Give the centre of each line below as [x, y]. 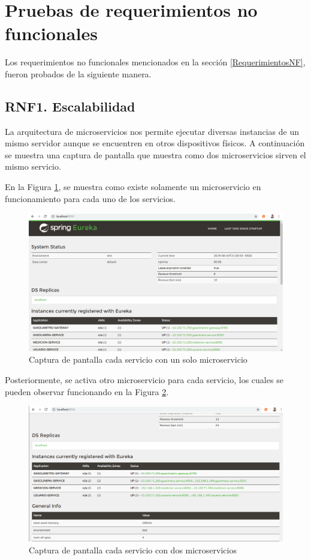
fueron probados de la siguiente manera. [78, 73]
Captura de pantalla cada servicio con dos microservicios [133, 550]
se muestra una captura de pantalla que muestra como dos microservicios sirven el [155, 154]
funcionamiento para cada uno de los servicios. [90, 198]
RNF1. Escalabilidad [70, 106]
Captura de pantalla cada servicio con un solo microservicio [138, 359]
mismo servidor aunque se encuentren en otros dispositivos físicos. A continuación [155, 143]
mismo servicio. [33, 166]
